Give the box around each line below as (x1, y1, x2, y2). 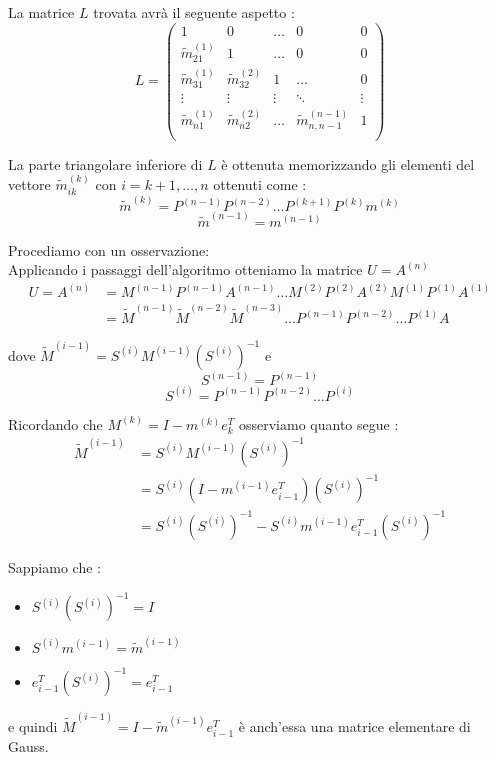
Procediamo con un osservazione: (8, 239, 210, 260)
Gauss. (8, 735, 49, 756)
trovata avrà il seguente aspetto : (93, 2, 295, 22)
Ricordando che (8, 413, 103, 434)
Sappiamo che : (8, 556, 101, 577)
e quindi (8, 715, 58, 736)
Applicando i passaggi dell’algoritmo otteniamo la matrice (8, 259, 363, 280)
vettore (8, 173, 51, 194)
